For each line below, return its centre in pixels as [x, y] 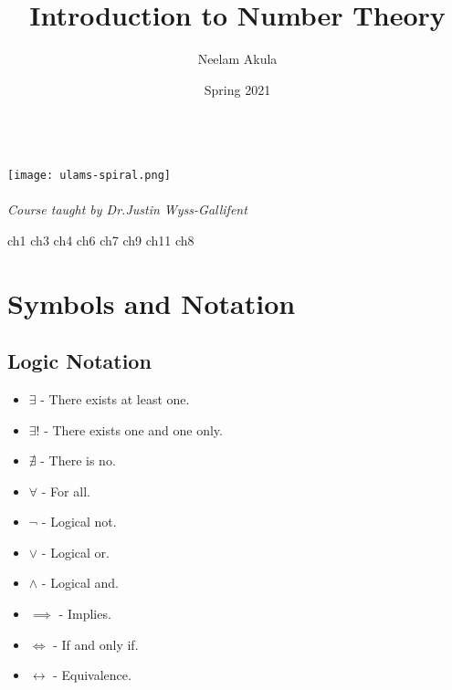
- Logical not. [79, 522]
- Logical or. [75, 552]
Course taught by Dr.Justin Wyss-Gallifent [127, 209]
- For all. [66, 491]
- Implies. [85, 614]
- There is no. [78, 460]
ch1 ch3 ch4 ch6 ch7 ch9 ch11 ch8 [101, 240]
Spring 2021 [237, 89]
